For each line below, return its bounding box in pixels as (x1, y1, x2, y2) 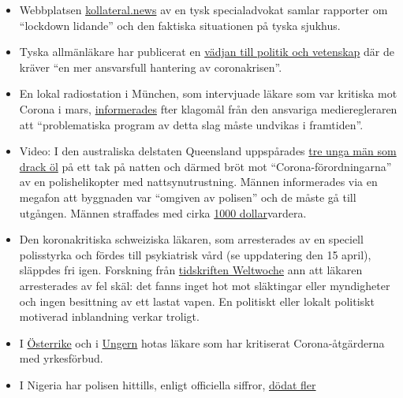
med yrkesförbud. (19, 350, 103, 366)
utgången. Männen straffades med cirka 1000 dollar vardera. (19, 204, 307, 221)
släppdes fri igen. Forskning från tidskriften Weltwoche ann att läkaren (19, 262, 363, 278)
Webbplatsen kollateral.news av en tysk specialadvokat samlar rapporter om (19, 2, 388, 17)
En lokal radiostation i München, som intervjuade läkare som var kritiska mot (19, 85, 397, 102)
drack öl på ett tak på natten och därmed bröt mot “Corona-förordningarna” (19, 158, 392, 174)
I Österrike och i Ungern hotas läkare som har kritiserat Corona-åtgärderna (19, 334, 385, 351)
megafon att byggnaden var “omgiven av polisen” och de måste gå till (19, 188, 356, 205)
